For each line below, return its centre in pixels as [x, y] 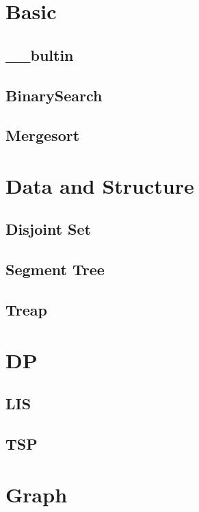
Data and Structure [100, 185]
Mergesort [43, 135]
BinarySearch [54, 95]
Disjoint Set [48, 229]
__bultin [40, 54]
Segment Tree [55, 269]
